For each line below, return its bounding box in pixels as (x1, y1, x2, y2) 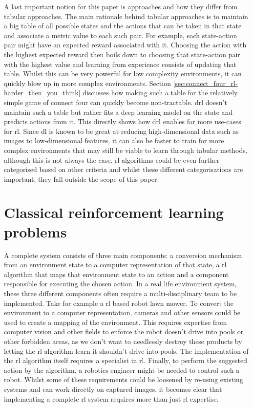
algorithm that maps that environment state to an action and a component (4, 269, 229, 279)
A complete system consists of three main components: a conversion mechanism (4, 250, 242, 260)
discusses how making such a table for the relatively (83, 87, 238, 98)
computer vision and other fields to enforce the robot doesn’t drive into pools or (4, 326, 244, 337)
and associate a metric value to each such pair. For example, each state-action (4, 30, 237, 40)
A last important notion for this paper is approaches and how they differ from (4, 1, 238, 11)
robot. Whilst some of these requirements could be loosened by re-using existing (4, 374, 243, 385)
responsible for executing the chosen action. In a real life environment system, (4, 278, 237, 289)
